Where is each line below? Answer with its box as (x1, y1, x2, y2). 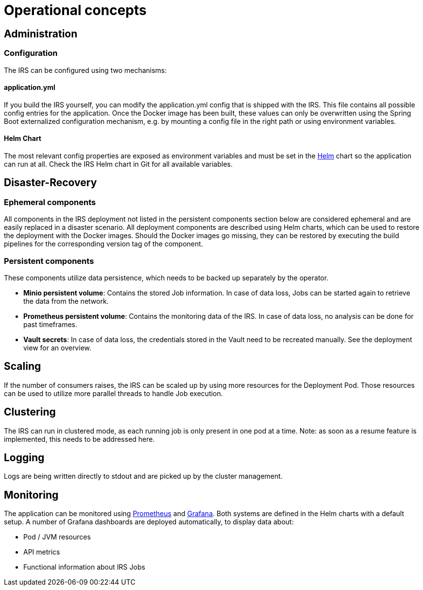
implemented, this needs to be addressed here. (4, 434, 155, 443)
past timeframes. (23, 320, 78, 329)
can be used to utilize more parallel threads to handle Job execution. (4, 389, 223, 398)
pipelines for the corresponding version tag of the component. (4, 240, 203, 248)
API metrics (23, 548, 60, 556)
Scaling (4, 360, 41, 373)
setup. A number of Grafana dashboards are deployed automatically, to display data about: (4, 518, 294, 526)
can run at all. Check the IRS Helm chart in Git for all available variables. (4, 159, 233, 168)
